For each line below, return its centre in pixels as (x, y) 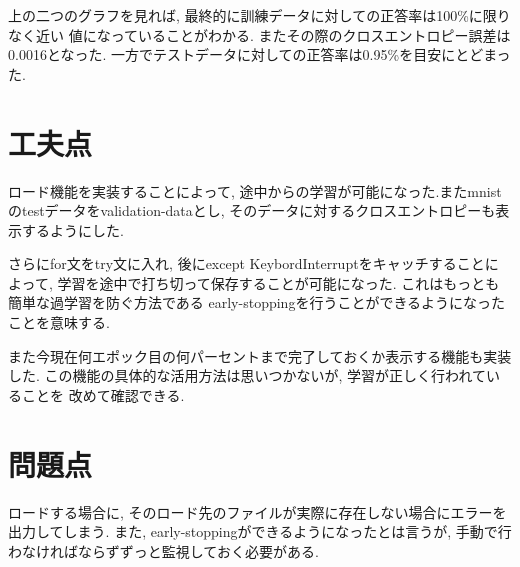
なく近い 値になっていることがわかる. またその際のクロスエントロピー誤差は (259, 34)
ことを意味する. (59, 322)
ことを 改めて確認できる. (103, 394)
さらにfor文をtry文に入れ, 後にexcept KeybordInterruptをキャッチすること (246, 263)
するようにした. (72, 229)
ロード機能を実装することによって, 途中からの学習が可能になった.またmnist (255, 190)
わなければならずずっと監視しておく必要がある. (163, 550)
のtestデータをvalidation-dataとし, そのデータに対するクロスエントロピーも (252, 210)
